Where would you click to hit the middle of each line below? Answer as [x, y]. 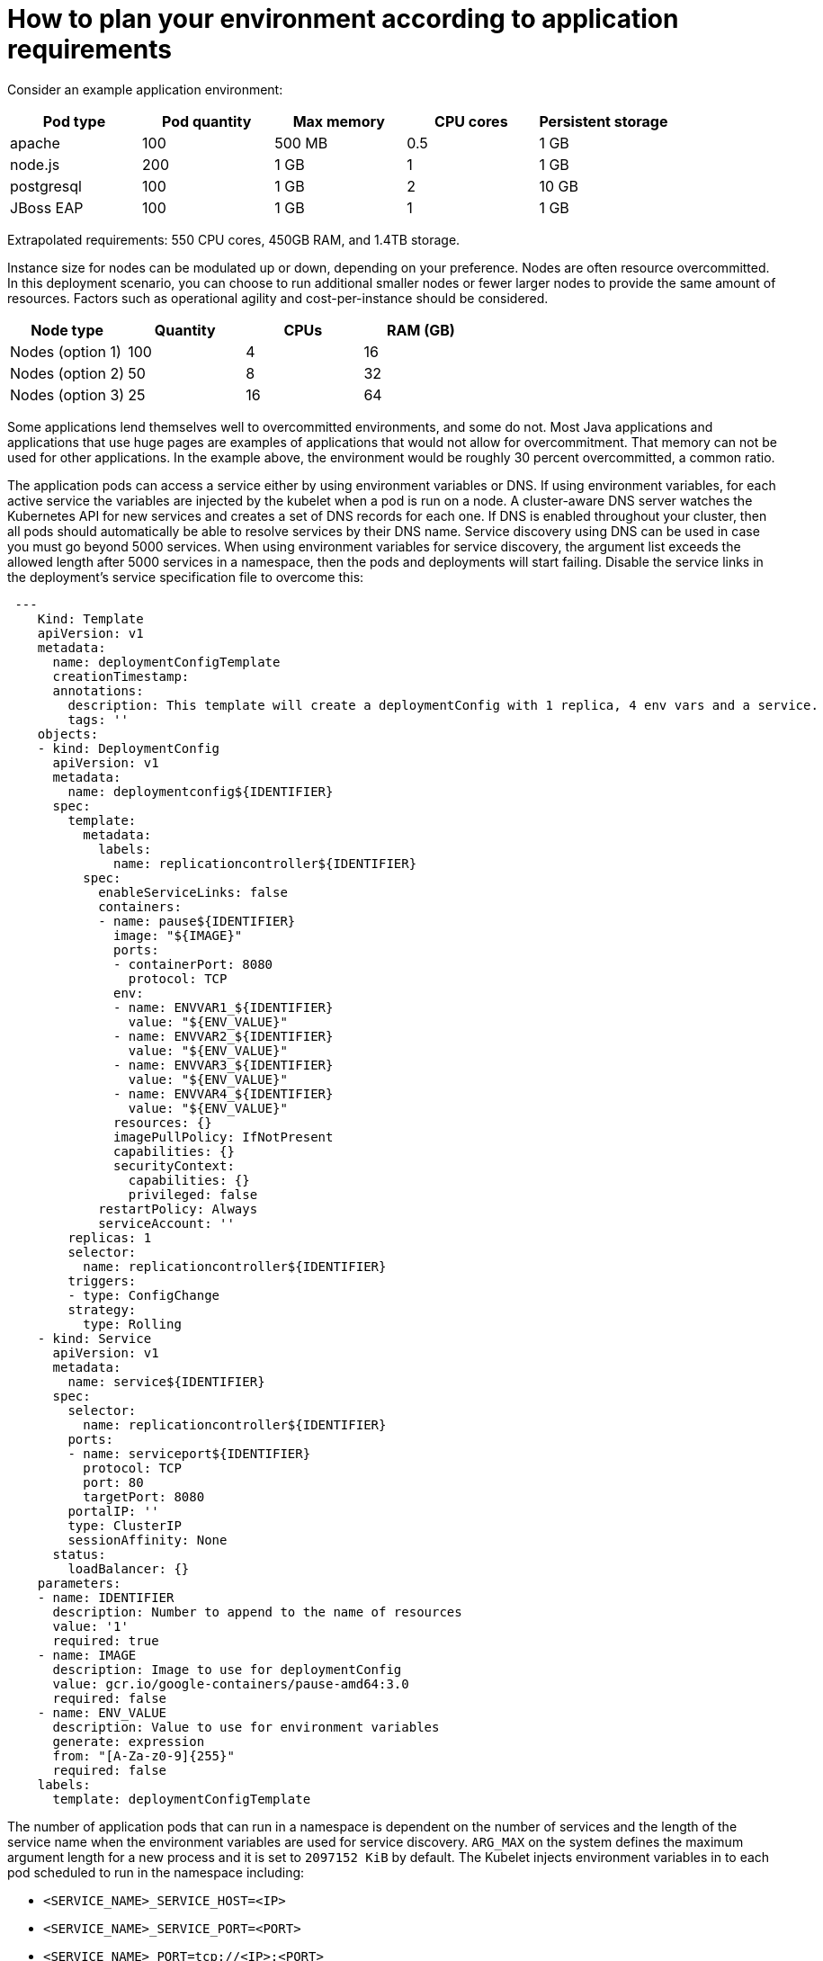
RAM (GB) [421, 330]
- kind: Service [94, 1338]
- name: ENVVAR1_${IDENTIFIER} [224, 1007]
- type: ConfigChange [144, 1295]
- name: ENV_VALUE [102, 1712]
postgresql [46, 186]
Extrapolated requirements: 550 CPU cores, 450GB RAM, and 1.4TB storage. [234, 239]
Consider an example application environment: [145, 89]
